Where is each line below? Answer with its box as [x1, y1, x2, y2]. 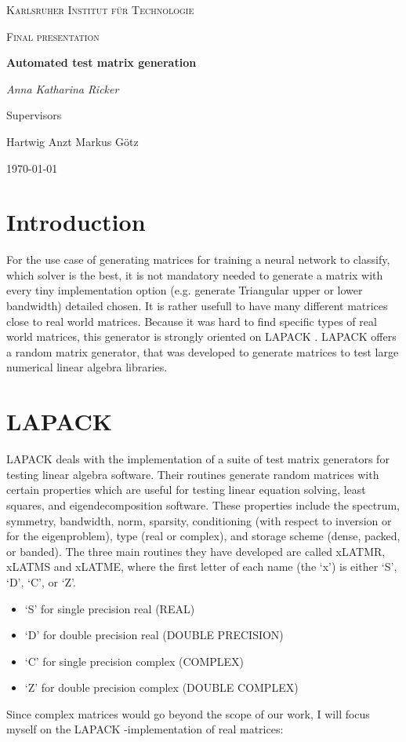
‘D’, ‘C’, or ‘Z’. [6, 573, 76, 590]
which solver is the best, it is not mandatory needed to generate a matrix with [6, 266, 383, 283]
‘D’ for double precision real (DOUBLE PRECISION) [24, 627, 284, 643]
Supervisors [6, 107, 62, 123]
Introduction [6, 206, 146, 238]
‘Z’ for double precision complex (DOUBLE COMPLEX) [24, 679, 299, 696]
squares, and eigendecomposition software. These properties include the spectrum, [6, 496, 400, 513]
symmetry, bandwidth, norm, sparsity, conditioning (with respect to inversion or [6, 512, 392, 528]
